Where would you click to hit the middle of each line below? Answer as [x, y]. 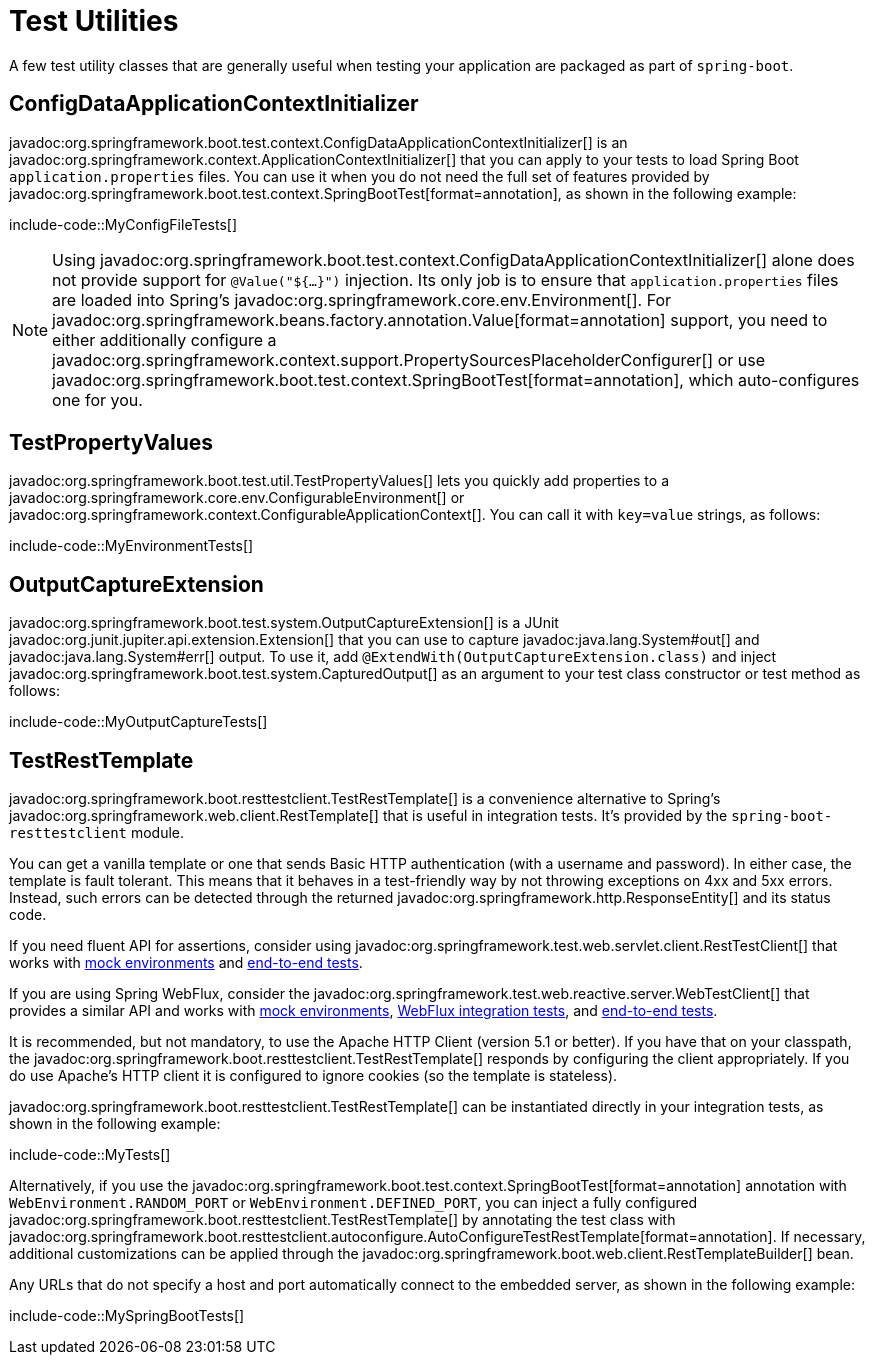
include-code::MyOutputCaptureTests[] [138, 722]
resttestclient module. [97, 833]
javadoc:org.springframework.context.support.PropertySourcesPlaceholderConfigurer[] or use [409, 359]
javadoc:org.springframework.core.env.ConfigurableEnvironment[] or [237, 498]
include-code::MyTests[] [90, 1155]
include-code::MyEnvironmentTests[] [131, 546]
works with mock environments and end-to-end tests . [186, 963]
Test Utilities [94, 21]
